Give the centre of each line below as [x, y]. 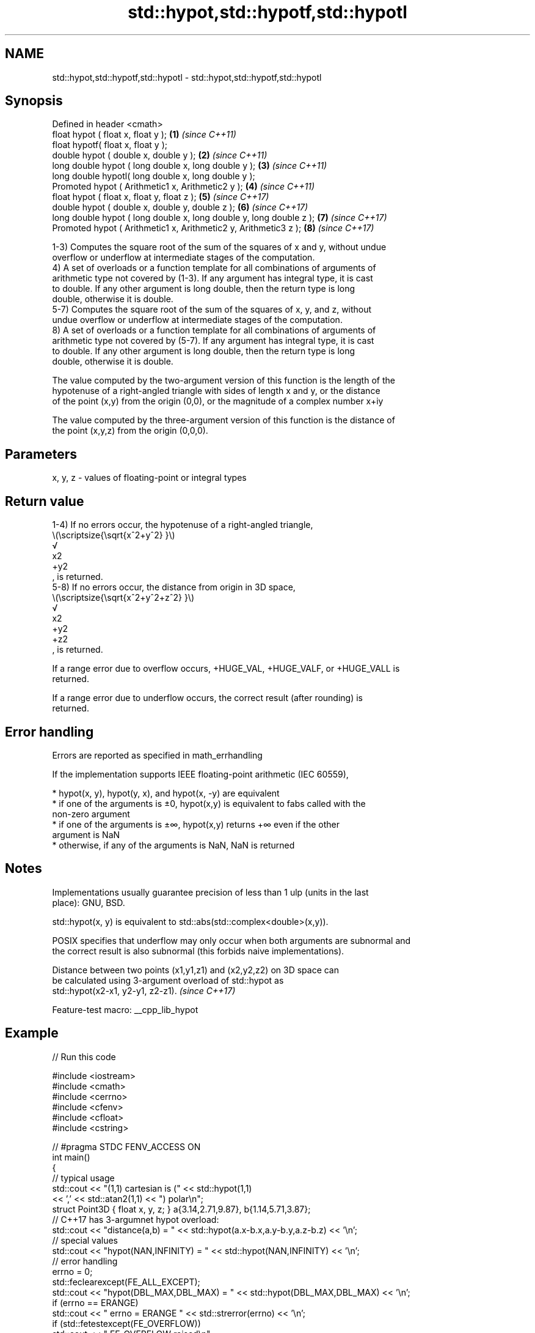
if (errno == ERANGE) [95, 1302]
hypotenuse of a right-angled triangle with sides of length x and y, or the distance [216, 391]
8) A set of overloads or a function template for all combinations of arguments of [214, 330]
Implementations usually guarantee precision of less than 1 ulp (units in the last [210, 892]
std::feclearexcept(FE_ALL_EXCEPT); [126, 1282]
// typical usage [83, 1178]
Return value [45, 501]
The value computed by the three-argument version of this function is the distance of [224, 420]
